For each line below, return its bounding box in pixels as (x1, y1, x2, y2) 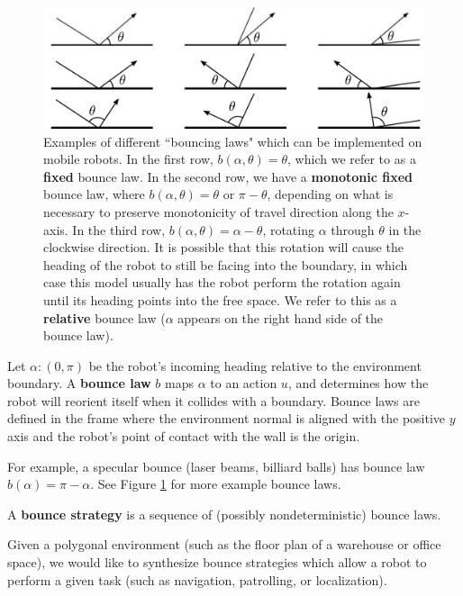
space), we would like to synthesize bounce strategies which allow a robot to (7, 553, 427, 572)
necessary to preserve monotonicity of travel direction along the (43, 202, 394, 221)
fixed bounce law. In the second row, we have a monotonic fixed (43, 167, 413, 185)
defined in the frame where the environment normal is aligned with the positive (7, 409, 446, 428)
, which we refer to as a (287, 149, 416, 168)
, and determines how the (287, 374, 429, 393)
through (331, 220, 375, 239)
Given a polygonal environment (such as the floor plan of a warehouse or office (7, 535, 441, 554)
